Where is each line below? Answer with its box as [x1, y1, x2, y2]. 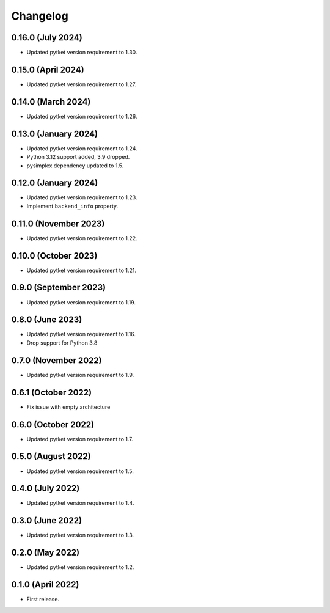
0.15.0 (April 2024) [11, 64, 85, 75]
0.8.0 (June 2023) [11, 315, 82, 325]
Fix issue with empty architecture [26, 403, 111, 411]
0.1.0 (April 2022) [11, 579, 79, 590]
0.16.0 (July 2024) [11, 32, 82, 43]
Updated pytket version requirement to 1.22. [26, 234, 137, 241]
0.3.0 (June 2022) [11, 515, 82, 526]
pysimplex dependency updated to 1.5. [26, 162, 124, 169]
